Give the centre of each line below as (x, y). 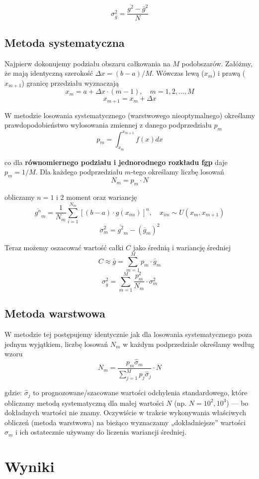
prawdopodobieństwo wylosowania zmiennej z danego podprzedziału (108, 125)
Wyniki (30, 466)
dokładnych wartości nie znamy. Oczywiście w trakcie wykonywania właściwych (126, 412)
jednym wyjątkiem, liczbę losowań (56, 344)
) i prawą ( (229, 73)
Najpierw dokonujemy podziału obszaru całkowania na (87, 63)
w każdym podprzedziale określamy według (189, 344)
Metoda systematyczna (65, 42)
